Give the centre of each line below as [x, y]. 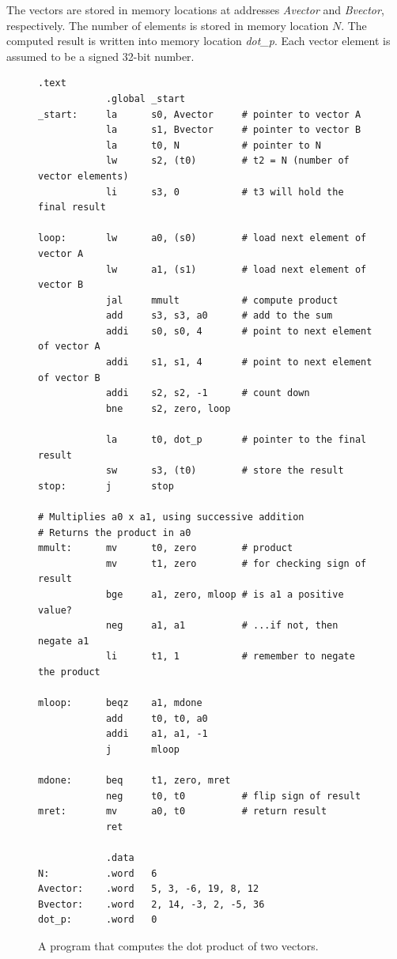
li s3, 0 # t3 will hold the [225, 192]
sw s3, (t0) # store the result [225, 471]
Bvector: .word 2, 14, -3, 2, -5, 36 [151, 904]
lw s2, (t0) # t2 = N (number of [227, 161]
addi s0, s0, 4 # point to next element [239, 331]
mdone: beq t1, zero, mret [134, 781]
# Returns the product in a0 [115, 532]
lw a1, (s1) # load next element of [236, 269]
